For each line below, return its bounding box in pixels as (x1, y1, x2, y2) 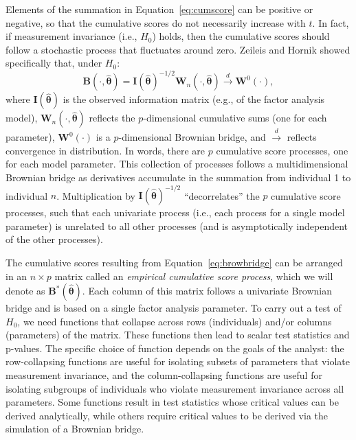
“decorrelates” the (183, 188, 260, 202)
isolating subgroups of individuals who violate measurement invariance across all (5, 381, 344, 395)
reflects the (89, 111, 135, 125)
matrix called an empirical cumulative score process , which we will (54, 268, 333, 283)
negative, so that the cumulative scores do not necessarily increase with (5, 15, 306, 30)
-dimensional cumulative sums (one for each (143, 111, 327, 125)
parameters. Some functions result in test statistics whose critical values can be (5, 395, 339, 409)
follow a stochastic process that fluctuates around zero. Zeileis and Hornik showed (5, 42, 351, 56)
